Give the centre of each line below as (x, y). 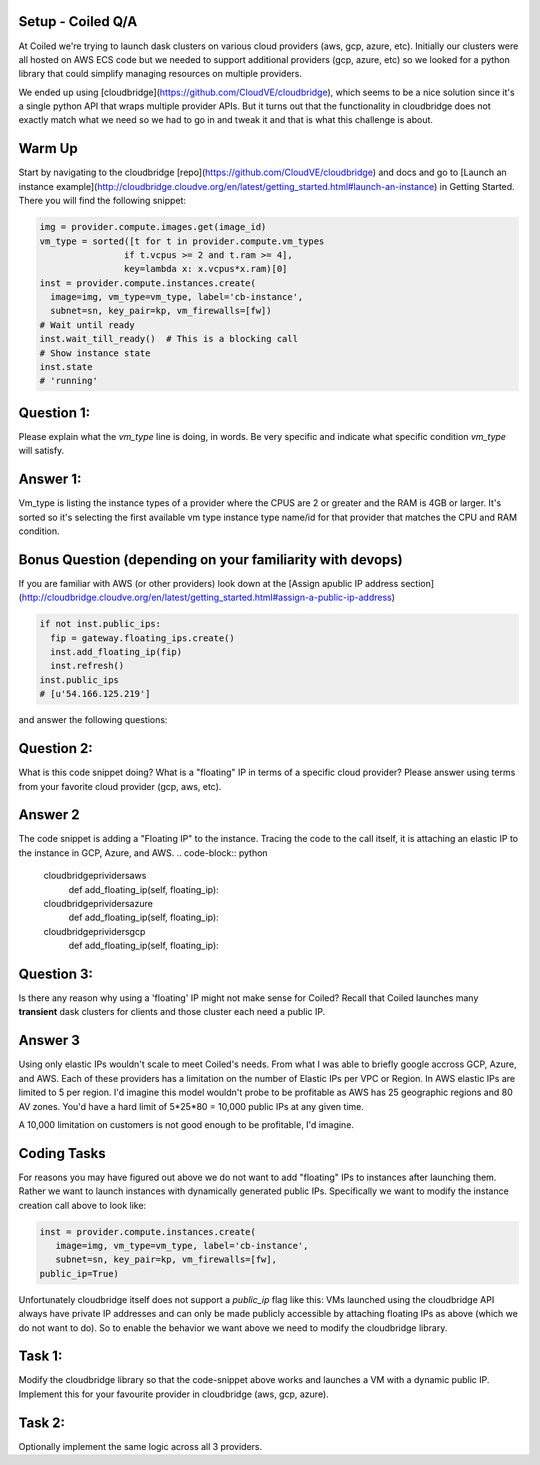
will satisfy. (41, 451)
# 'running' (69, 381)
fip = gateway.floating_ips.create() (142, 638)
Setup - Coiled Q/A (78, 21)
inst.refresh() (87, 666)
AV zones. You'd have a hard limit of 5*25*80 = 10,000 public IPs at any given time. (191, 1106)
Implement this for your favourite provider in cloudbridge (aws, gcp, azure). (173, 1394)
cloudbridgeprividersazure (98, 903)
